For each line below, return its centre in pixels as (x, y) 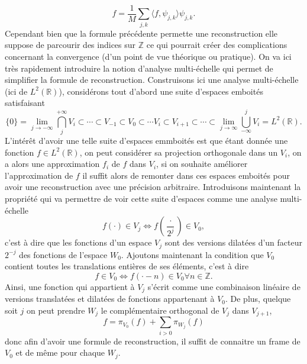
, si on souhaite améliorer (202, 164)
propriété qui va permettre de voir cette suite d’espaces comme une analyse (141, 199)
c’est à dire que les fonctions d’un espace (78, 242)
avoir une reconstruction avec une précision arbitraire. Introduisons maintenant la (153, 187)
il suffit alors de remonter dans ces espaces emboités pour (186, 175)
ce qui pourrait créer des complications (217, 45)
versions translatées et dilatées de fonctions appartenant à (110, 299)
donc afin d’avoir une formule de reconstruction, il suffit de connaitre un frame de (153, 341)
